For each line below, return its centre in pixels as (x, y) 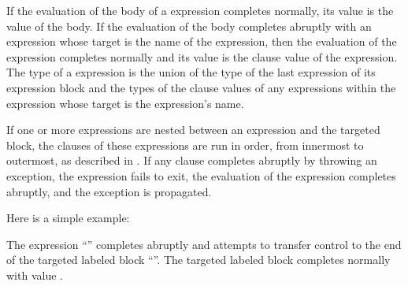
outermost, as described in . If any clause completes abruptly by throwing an (192, 160)
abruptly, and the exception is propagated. (109, 191)
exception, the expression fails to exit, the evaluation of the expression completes (201, 175)
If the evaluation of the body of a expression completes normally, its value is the (200, 10)
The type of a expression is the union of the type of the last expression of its (191, 72)
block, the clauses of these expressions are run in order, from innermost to (185, 145)
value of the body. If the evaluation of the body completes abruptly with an (189, 26)
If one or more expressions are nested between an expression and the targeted (193, 130)
